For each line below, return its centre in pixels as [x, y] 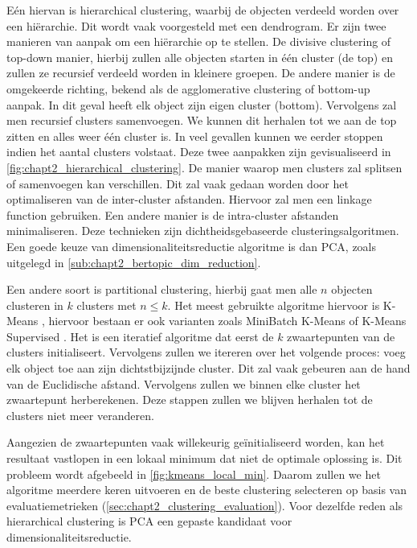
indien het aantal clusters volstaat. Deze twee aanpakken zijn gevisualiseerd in [199, 152]
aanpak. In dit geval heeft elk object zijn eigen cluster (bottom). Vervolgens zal [202, 104]
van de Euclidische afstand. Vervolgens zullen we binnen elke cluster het [184, 383]
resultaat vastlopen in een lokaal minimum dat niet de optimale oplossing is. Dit [204, 458]
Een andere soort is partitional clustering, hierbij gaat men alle [162, 289]
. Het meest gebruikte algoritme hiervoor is [274, 305]
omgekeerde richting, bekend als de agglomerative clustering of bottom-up [188, 88]
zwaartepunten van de [341, 336]
